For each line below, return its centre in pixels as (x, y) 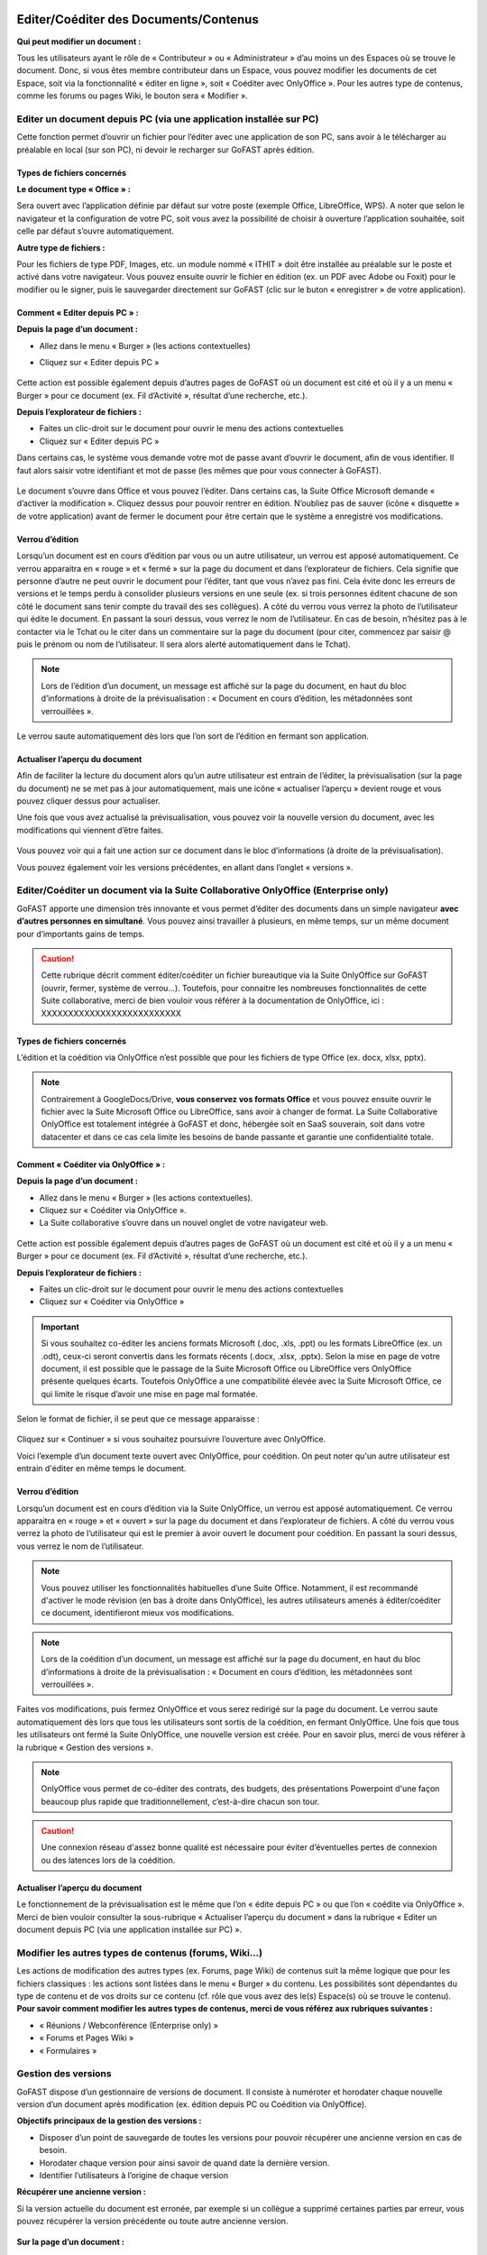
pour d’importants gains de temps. (81, 934)
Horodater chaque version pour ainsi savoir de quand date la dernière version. (184, 2163)
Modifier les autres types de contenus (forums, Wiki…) (140, 1953)
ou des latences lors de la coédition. (108, 1860)
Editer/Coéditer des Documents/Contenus (138, 19)
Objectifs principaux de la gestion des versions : (109, 2121)
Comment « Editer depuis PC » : (78, 312)
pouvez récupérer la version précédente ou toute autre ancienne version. (152, 2221)
